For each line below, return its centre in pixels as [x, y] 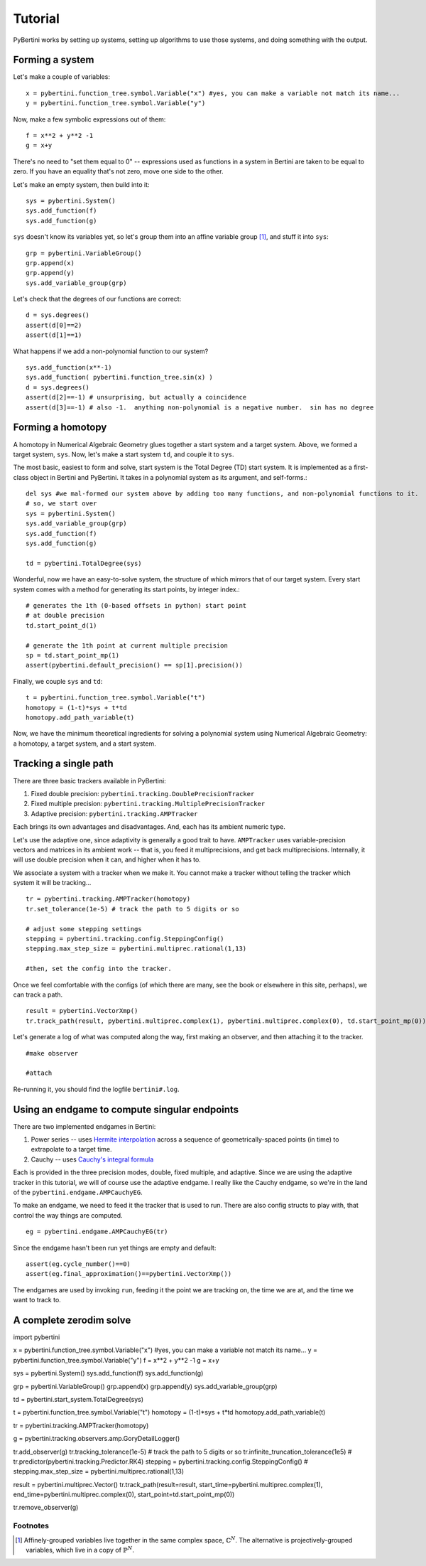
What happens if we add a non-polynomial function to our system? [111, 351]
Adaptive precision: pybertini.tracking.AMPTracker [114, 813]
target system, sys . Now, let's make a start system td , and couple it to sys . [124, 454]
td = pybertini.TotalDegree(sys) [84, 563]
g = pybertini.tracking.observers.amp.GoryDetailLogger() [97, 1439]
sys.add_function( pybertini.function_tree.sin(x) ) [119, 377]
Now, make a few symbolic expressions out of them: [89, 119]
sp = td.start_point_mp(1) [73, 655]
